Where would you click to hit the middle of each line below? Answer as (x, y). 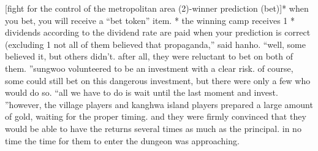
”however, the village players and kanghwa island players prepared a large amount (159, 104)
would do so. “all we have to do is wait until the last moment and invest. (142, 92)
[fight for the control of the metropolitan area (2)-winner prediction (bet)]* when (157, 8)
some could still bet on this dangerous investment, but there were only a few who (158, 80)
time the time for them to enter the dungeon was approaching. (122, 140)
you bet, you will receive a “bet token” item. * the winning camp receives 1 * (150, 20)
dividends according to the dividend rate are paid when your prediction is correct (158, 32)
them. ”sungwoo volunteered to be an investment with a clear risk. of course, (149, 68)
